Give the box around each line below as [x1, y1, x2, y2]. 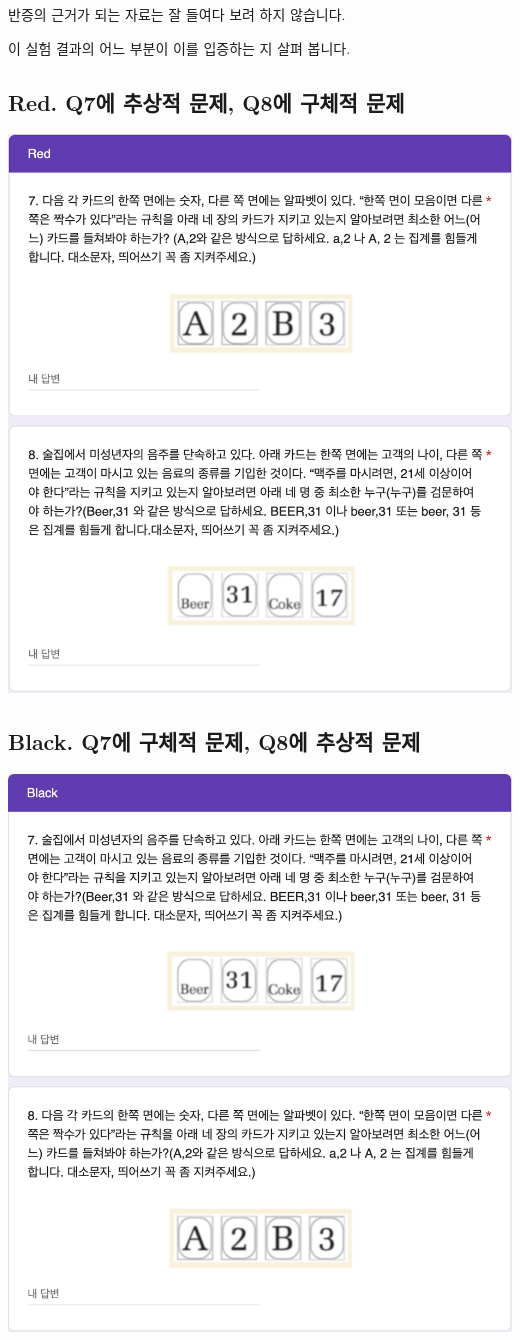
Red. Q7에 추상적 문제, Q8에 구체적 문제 [8, 86, 405, 117]
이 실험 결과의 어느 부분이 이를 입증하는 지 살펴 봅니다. [8, 37, 351, 58]
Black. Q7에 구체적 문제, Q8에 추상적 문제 [8, 725, 421, 756]
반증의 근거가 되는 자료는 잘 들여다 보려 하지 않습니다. [8, 4, 346, 24]
